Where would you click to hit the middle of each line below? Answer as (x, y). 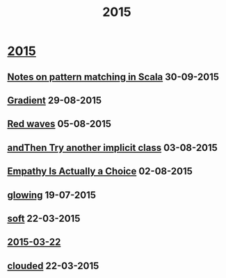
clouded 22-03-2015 (53, 266)
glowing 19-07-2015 (51, 195)
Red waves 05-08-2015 (59, 124)
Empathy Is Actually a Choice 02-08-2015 (100, 171)
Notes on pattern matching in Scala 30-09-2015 (113, 77)
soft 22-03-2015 (44, 219)
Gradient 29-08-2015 (55, 100)
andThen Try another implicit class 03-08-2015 (112, 148)
